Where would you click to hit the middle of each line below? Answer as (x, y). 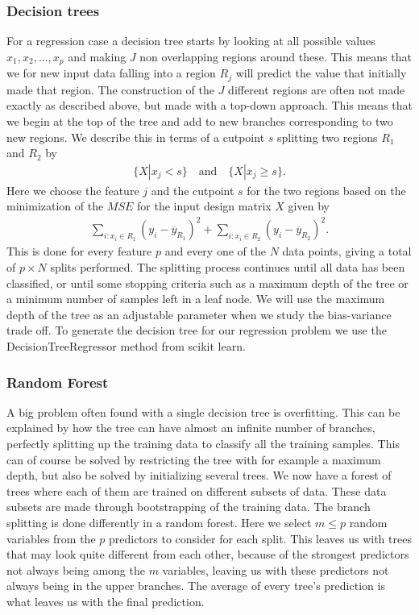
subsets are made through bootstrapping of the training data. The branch (189, 507)
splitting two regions (327, 137)
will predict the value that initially (321, 73)
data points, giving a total (347, 251)
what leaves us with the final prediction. (106, 601)
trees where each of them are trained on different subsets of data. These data (197, 490)
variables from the (51, 538)
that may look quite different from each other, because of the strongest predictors (208, 554)
